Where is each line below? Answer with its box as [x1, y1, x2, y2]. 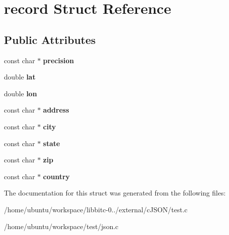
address [43, 105, 69, 115]
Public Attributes [4, 32, 96, 47]
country [43, 171, 70, 181]
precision [43, 55, 74, 65]
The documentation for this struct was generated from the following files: [4, 188, 226, 198]
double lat [4, 72, 36, 82]
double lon [4, 88, 37, 98]
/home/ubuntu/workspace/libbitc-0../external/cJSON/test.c [4, 204, 188, 214]
